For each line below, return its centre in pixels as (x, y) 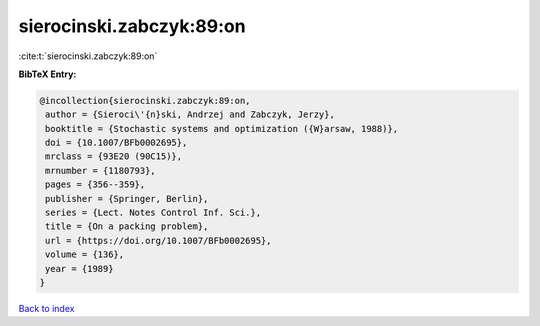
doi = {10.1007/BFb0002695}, (116, 143)
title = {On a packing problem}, (127, 226)
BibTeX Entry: (47, 74)
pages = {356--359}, (95, 184)
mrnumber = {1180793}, (101, 170)
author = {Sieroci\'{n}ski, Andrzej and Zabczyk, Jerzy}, (190, 114)
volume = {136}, (85, 254)
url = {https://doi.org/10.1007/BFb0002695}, (158, 240)
